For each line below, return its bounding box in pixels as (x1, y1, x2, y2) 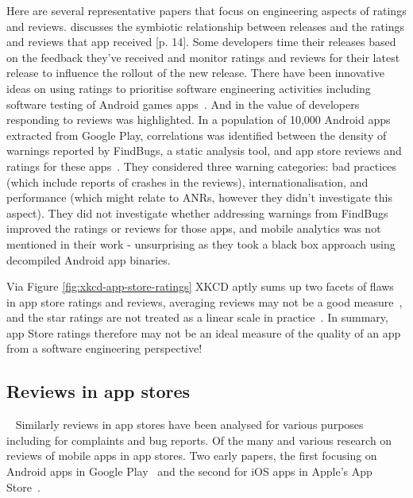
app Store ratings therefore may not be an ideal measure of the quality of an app (6, 324, 401, 341)
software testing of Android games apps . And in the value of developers (6, 95, 360, 112)
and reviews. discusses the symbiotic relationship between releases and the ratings (6, 17, 405, 34)
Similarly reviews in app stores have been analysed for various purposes (15, 416, 364, 433)
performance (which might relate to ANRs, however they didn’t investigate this (6, 189, 392, 206)
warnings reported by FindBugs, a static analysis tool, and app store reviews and (6, 142, 402, 159)
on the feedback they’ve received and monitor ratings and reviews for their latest (6, 48, 400, 65)
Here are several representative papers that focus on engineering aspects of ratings (6, 2, 407, 18)
